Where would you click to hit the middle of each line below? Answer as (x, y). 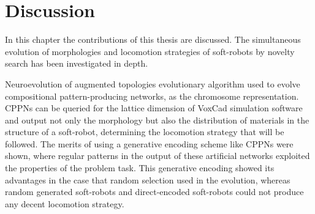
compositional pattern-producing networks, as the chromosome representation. (152, 96)
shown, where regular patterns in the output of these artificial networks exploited (157, 156)
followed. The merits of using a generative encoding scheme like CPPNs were (149, 143)
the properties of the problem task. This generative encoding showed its (140, 168)
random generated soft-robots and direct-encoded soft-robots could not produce (154, 192)
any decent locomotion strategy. (65, 203)
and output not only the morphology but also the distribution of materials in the (157, 120)
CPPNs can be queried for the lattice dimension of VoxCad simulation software (154, 108)
